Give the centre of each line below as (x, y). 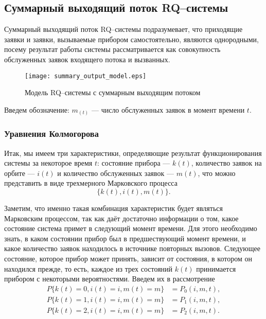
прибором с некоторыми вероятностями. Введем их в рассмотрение (110, 279)
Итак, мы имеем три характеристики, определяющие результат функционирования (133, 153)
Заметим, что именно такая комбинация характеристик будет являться (113, 208)
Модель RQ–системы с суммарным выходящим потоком (113, 92)
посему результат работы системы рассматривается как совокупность (112, 49)
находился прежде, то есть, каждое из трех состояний (88, 268)
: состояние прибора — (134, 163)
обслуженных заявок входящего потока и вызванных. (87, 59)
